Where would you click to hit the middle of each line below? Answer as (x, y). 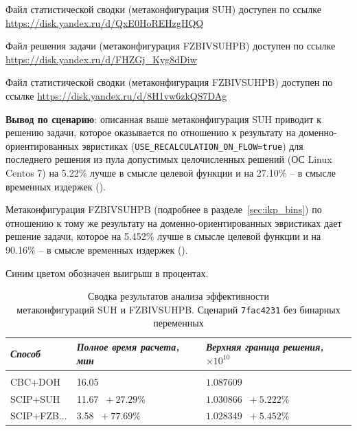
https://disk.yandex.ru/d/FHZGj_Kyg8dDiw (101, 59)
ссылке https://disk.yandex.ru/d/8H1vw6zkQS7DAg (116, 95)
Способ (25, 353)
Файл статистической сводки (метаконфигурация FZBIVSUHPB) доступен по (169, 82)
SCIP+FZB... (39, 416)
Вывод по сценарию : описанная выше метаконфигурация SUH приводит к (163, 119)
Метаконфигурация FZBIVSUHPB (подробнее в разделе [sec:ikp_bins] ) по (164, 209)
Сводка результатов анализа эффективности (178, 296)
